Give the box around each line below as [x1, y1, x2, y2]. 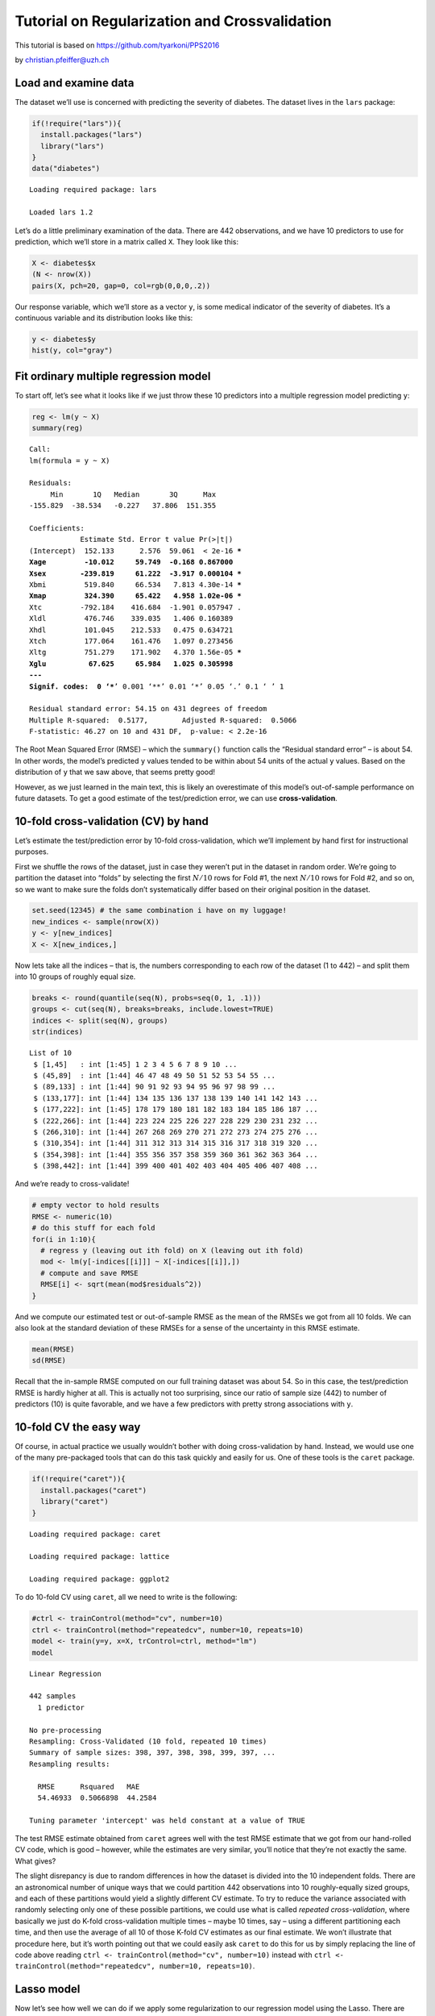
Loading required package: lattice [29, 1552, 170, 1561]
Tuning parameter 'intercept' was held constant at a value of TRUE [29, 1815, 305, 1825]
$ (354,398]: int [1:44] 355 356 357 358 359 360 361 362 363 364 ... [33, 1150, 318, 1159]
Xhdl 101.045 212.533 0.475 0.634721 [29, 625, 234, 635]
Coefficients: [29, 524, 85, 533]
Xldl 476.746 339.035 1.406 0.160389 [29, 614, 234, 623]
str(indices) [31, 1027, 84, 1036]
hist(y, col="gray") [31, 346, 113, 355]
